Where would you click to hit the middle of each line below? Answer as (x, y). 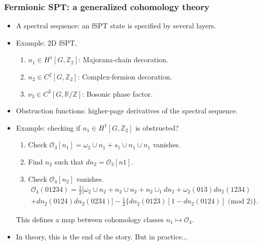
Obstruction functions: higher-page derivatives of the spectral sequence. (127, 111)
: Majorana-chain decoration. (123, 59)
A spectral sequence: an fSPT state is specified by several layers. (116, 26)
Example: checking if (48, 127)
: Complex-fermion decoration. (125, 76)
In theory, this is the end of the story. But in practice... (102, 236)
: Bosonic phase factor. (118, 93)
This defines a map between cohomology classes (90, 219)
